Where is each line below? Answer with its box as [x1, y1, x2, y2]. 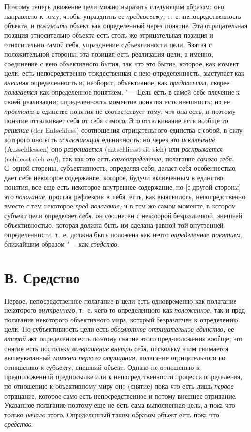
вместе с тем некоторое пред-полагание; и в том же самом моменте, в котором [4, 201, 236, 211]
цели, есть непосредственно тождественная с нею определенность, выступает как [4, 68, 245, 78]
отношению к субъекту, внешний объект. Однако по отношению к [4, 362, 200, 372]
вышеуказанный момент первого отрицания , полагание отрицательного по [4, 352, 226, 363]
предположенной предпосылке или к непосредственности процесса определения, [4, 371, 243, 382]
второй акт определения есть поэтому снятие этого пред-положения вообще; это [4, 333, 243, 343]
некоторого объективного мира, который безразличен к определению [36, 314, 238, 324]
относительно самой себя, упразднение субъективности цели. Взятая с [4, 39, 212, 49]
